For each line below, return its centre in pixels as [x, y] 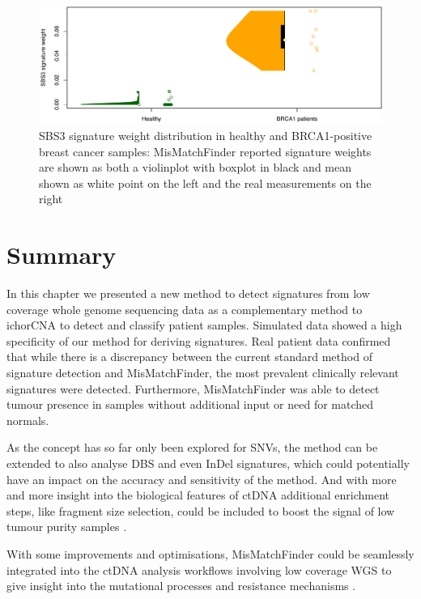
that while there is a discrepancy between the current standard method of [189, 357]
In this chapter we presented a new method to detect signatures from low [188, 293]
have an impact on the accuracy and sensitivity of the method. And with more [202, 479]
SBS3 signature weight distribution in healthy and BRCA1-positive [206, 135]
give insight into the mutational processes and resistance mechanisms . [181, 586]
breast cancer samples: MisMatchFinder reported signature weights [205, 151]
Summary [62, 255]
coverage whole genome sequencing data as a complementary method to [185, 309]
